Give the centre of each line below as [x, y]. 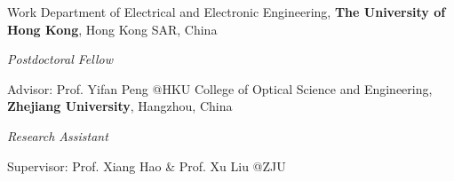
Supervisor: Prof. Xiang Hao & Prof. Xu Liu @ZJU [147, 165]
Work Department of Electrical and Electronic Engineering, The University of [227, 12]
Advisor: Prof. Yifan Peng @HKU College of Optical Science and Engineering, [220, 88]
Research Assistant [58, 135]
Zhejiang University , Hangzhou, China [120, 106]
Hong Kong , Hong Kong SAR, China [112, 29]
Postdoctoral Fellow [60, 59]
